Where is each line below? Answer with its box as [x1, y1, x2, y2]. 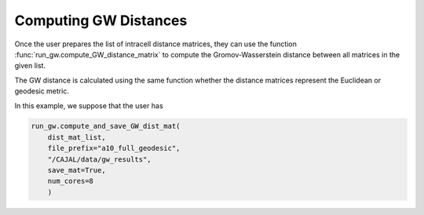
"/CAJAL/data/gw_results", [47, 155, 152, 164]
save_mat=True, [47, 166, 106, 175]
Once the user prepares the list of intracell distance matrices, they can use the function [14, 39, 298, 49]
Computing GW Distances [14, 12, 188, 29]
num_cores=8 [47, 177, 94, 186]
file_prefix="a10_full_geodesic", [47, 144, 181, 153]
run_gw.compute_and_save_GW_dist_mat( [31, 122, 181, 131]
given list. [14, 61, 46, 71]
